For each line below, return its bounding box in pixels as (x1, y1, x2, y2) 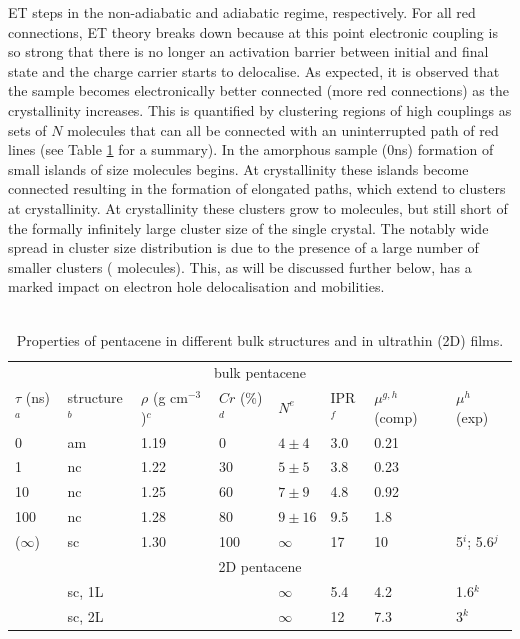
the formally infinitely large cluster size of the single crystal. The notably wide (8, 217, 489, 238)
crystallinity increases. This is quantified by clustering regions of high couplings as (8, 99, 512, 120)
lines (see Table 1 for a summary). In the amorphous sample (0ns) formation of (8, 139, 494, 160)
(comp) (374, 406, 418, 427)
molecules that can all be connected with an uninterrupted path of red (67, 119, 499, 140)
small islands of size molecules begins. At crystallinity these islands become (8, 158, 469, 179)
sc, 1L (67, 580, 104, 601)
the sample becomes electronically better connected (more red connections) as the (8, 80, 509, 101)
